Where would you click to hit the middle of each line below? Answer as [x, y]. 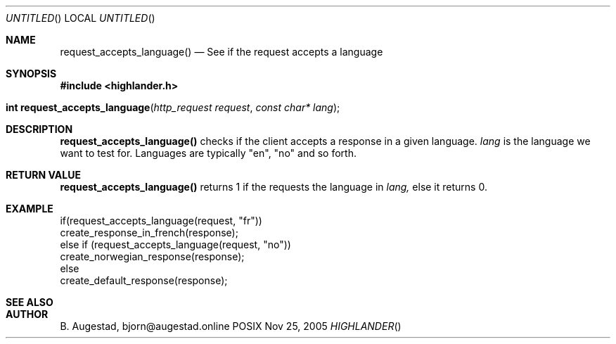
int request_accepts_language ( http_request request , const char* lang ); [173, 107]
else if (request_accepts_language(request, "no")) [175, 244]
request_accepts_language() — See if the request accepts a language [222, 52]
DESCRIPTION [39, 129]
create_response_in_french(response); [149, 232]
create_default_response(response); [144, 280]
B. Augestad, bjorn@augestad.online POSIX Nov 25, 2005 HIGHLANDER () [231, 326]
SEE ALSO [30, 302]
